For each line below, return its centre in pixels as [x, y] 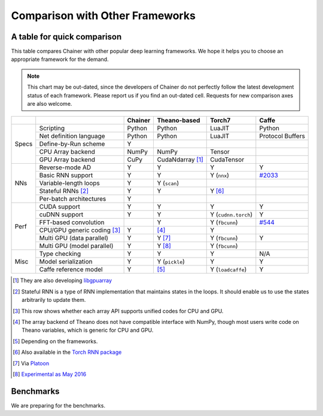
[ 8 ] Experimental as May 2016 [50, 374]
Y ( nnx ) [220, 175]
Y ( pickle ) [171, 262]
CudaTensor [227, 160]
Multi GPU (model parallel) [76, 246]
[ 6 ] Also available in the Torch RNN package [67, 352]
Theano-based [179, 121]
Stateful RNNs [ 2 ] [64, 191]
